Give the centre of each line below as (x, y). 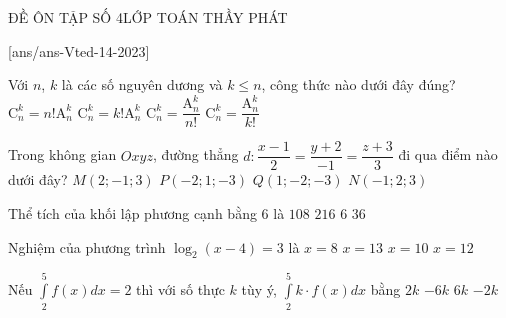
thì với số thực (180, 289)
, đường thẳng (195, 154)
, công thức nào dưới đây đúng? (358, 84)
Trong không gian (62, 154)
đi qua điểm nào (448, 154)
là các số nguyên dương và (142, 84)
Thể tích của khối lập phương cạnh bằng (132, 213)
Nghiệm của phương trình (87, 246)
